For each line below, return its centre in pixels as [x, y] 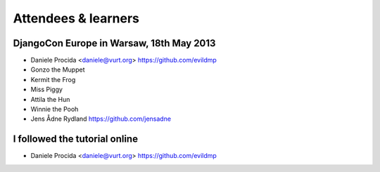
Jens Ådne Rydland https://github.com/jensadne [101, 119]
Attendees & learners [76, 18]
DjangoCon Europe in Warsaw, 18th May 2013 [114, 43]
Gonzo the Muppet [58, 70]
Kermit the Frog [53, 79]
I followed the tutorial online [76, 139]
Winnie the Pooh [55, 110]
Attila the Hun [50, 99]
